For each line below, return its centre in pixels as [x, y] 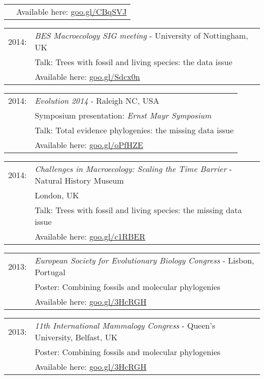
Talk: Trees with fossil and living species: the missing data [138, 210]
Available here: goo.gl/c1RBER [90, 236]
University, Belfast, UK [76, 337]
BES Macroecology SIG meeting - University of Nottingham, [141, 35]
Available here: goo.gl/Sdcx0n [87, 77]
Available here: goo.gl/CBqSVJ [72, 11]
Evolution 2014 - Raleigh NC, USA [97, 100]
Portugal [50, 272]
